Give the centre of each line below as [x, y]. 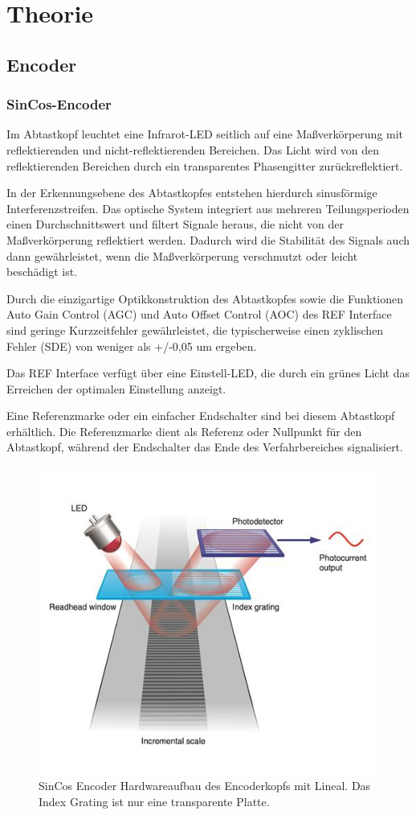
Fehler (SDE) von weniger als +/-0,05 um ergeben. [132, 346]
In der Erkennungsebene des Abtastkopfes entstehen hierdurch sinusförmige [192, 193]
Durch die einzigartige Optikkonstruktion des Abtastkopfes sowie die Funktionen [205, 298]
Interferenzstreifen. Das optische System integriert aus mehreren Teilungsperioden [208, 208]
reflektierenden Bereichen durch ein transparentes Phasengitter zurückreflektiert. [205, 165]
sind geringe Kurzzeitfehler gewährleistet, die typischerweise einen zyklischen [195, 329]
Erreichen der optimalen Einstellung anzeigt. [116, 388]
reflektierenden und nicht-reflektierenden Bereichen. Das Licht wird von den [193, 149]
